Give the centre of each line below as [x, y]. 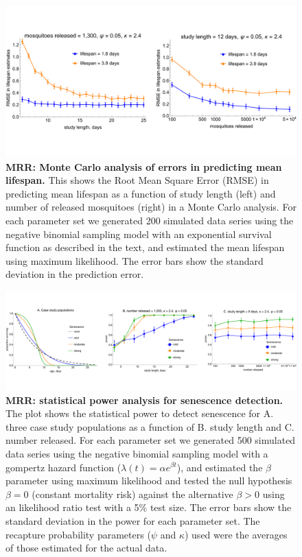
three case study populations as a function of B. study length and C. [150, 426]
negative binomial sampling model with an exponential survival [139, 234]
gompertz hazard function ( [63, 467]
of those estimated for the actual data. [86, 548]
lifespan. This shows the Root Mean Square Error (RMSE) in [137, 180]
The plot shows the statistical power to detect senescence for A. [140, 413]
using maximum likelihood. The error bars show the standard [135, 260]
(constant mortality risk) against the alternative [132, 494]
